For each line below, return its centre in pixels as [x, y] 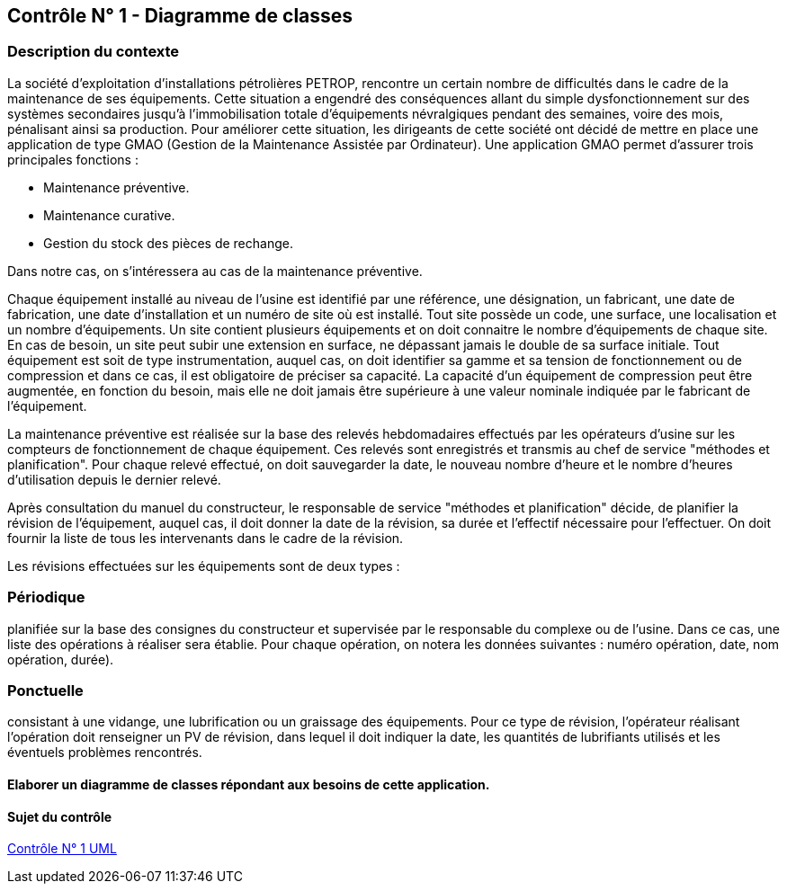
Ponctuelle [45, 690]
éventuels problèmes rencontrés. [105, 753]
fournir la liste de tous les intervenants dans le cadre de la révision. [206, 538]
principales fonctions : [73, 159]
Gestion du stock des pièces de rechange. [168, 243]
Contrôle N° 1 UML [62, 849]
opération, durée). [61, 659]
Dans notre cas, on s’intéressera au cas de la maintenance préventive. [215, 271]
